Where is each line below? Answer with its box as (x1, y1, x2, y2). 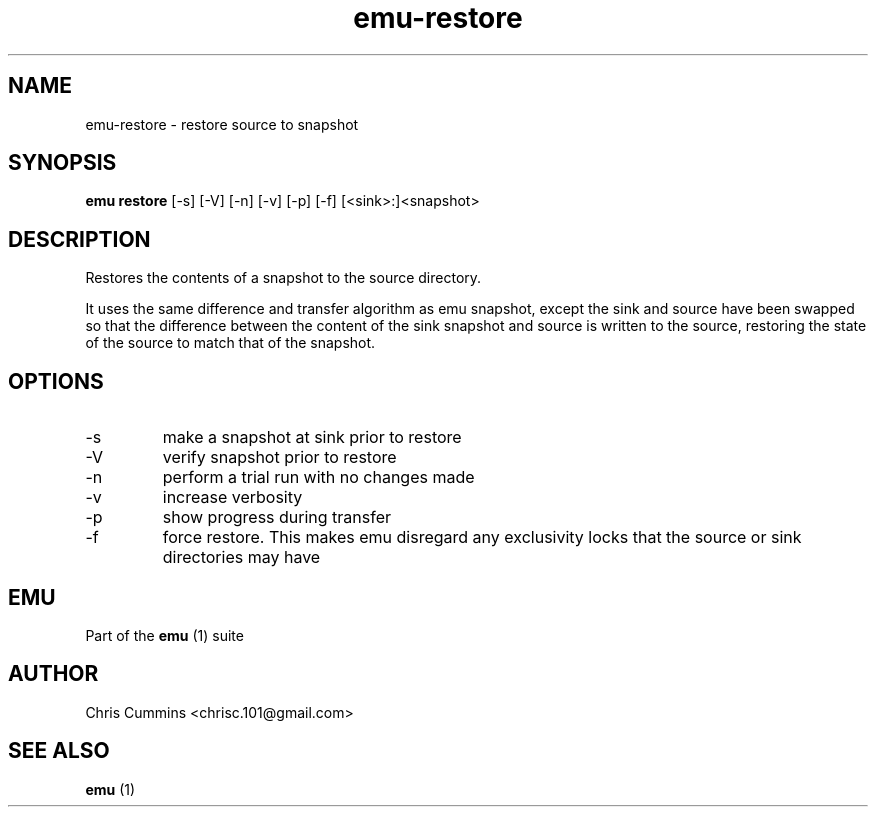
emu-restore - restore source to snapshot (85, 115, 359, 133)
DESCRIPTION (8, 226, 151, 252)
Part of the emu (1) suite (85, 626, 244, 644)
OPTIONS (8, 368, 104, 394)
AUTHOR (8, 661, 99, 687)
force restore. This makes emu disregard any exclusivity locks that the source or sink (162, 527, 802, 548)
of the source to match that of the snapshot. (85, 334, 376, 352)
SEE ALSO (8, 738, 110, 764)
